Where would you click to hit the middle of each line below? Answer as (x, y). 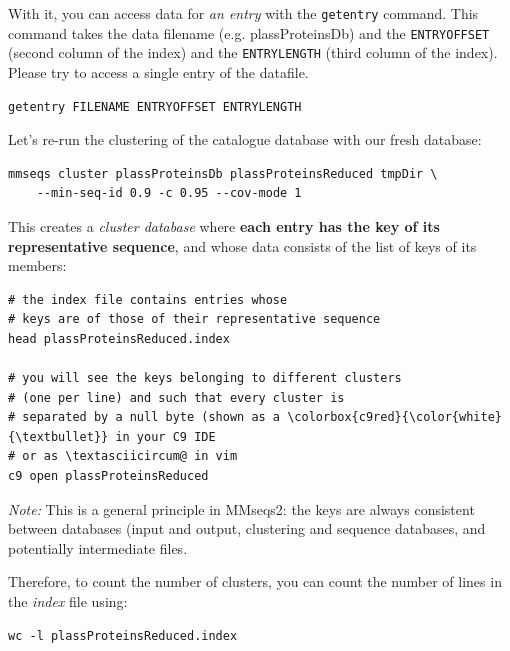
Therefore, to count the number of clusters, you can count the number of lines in (255, 581)
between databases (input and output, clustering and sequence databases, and (247, 528)
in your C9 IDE (165, 436)
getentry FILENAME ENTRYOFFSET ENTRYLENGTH (155, 106)
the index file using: (68, 601)
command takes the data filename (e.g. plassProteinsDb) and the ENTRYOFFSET (249, 32)
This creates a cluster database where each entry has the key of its (224, 225)
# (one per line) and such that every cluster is (176, 397)
